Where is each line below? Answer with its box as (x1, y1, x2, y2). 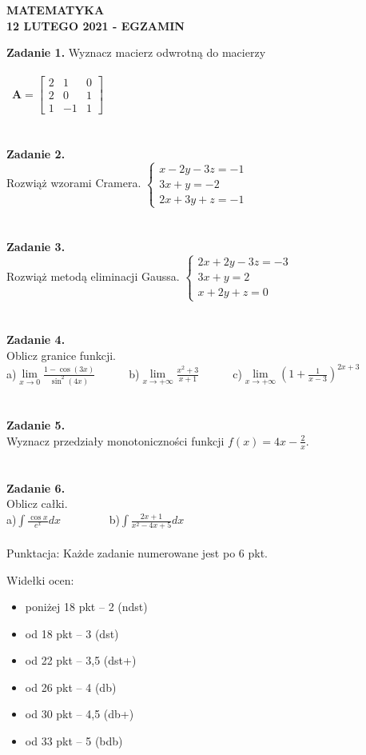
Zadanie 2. (6, 145, 66, 162)
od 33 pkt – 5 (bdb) (25, 733, 123, 749)
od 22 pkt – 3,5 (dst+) (25, 652, 137, 669)
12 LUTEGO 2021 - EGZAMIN (6, 17, 185, 34)
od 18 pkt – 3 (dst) (25, 625, 119, 641)
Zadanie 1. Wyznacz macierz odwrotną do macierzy (6, 44, 266, 61)
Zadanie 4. (6, 331, 66, 348)
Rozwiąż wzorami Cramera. (6, 174, 141, 191)
